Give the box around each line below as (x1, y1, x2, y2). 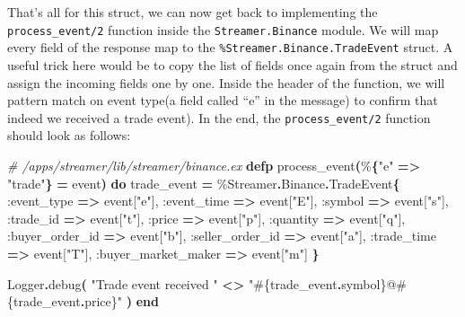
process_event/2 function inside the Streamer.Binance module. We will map (7, 20, 439, 39)
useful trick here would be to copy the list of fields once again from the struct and (7, 55, 458, 74)
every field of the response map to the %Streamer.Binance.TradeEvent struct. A (7, 38, 453, 57)
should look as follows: (7, 126, 131, 145)
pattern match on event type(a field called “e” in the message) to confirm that (7, 91, 438, 110)
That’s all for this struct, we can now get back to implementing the (7, 3, 378, 21)
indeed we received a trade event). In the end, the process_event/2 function (7, 108, 431, 127)
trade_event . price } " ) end (13, 292, 159, 311)
